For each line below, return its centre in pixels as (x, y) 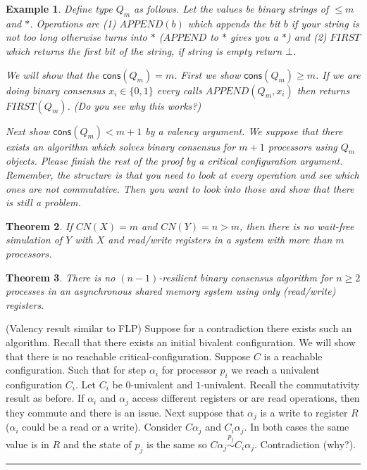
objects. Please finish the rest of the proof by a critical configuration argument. (174, 161)
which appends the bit (234, 23)
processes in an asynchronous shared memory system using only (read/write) (171, 291)
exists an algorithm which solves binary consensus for (121, 146)
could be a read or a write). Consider (102, 427)
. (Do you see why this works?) (134, 105)
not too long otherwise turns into (76, 37)
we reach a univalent (275, 370)
